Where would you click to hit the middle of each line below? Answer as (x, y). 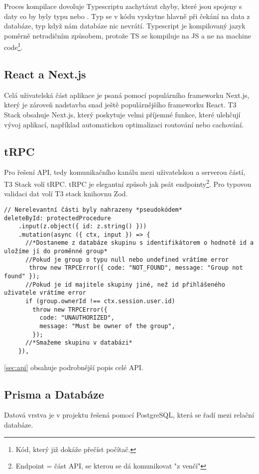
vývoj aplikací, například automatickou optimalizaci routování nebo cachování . (124, 124)
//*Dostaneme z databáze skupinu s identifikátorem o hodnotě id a (139, 243)
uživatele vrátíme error (45, 293)
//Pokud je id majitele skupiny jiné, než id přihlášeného (125, 284)
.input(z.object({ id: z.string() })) (82, 227)
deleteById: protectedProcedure (58, 218)
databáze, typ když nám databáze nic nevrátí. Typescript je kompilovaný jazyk (125, 26)
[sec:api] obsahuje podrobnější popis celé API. (74, 367)
